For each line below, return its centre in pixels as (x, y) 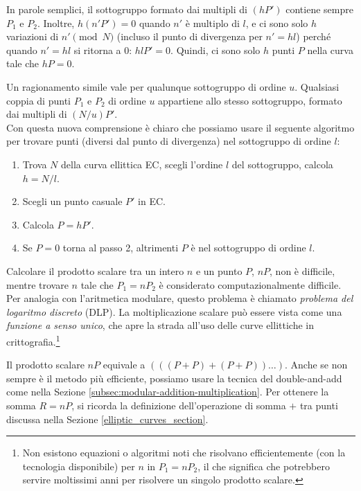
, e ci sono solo (277, 23)
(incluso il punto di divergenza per (190, 36)
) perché (314, 36)
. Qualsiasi (317, 86)
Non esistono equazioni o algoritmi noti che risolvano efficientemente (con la (184, 453)
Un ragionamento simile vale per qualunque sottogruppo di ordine (146, 86)
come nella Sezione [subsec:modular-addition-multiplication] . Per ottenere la (168, 392)
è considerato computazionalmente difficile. (250, 284)
